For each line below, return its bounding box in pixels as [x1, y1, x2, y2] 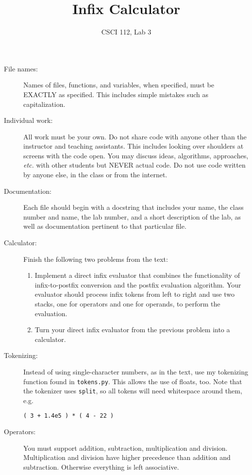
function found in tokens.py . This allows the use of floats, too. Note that [23, 376, 242, 386]
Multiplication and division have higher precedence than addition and [23, 452, 231, 462]
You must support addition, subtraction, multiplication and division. [23, 442, 228, 453]
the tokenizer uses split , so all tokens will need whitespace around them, [23, 386, 242, 396]
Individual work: [4, 115, 53, 125]
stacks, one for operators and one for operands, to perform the [34, 299, 220, 308]
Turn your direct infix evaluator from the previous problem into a [34, 324, 230, 335]
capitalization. [23, 99, 66, 109]
